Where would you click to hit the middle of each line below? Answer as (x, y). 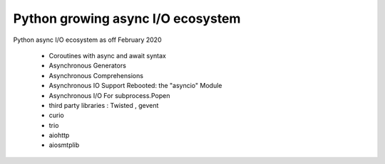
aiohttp (59, 136)
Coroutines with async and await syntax (108, 55)
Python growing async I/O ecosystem (127, 18)
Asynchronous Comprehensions (96, 75)
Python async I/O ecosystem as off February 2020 (87, 40)
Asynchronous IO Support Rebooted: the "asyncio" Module (135, 86)
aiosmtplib (64, 145)
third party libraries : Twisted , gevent (104, 105)
